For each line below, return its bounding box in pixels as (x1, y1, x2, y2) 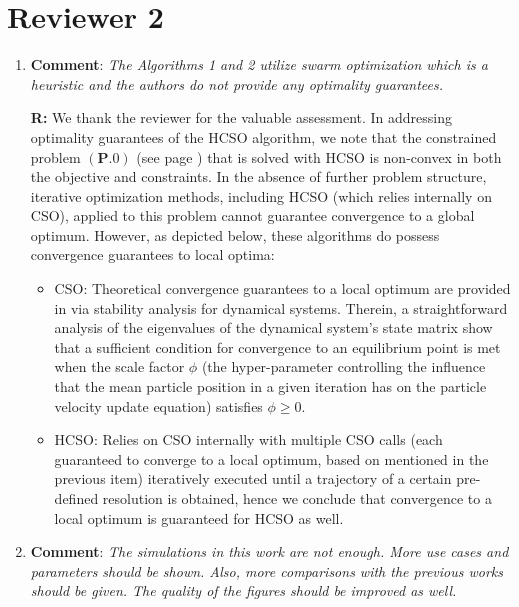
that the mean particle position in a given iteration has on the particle (54, 376, 487, 397)
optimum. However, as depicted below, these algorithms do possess (30, 224, 440, 245)
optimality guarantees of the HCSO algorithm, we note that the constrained (30, 126, 497, 147)
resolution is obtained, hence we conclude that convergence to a (102, 488, 492, 508)
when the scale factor (54, 356, 185, 377)
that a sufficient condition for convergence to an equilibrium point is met (54, 336, 501, 357)
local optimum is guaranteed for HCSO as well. (54, 507, 344, 528)
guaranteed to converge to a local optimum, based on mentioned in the (54, 448, 489, 469)
